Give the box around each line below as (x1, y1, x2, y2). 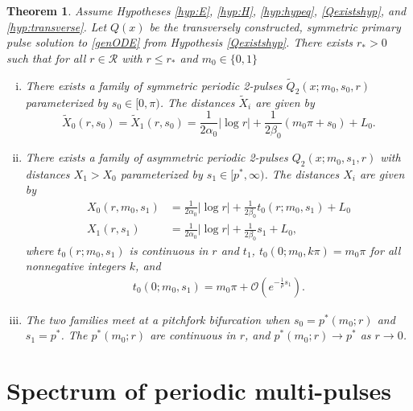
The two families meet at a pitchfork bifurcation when (25, 310, 290, 327)
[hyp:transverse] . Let (6, 18, 107, 35)
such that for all (6, 49, 86, 66)
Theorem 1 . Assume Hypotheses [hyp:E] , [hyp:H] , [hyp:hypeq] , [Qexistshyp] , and (6, 2, 407, 18)
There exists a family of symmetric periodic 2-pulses (25, 76, 283, 93)
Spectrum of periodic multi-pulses (6, 374, 392, 407)
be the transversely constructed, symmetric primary (149, 18, 401, 35)
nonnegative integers (25, 257, 126, 274)
